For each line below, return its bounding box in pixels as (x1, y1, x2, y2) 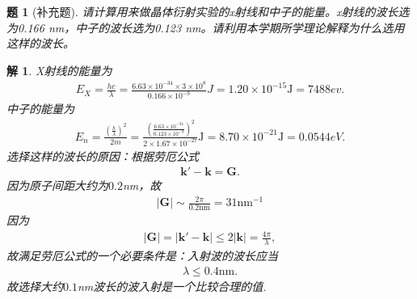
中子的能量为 (6, 100, 74, 117)
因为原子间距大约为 (6, 177, 108, 194)
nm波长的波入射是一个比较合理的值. (77, 277, 267, 294)
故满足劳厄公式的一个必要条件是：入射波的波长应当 (6, 247, 278, 264)
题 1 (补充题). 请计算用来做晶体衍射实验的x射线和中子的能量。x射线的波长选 (6, 3, 410, 19)
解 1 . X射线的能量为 (6, 61, 112, 78)
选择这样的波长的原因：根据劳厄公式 (6, 147, 199, 164)
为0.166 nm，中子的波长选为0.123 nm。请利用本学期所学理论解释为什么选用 (6, 19, 405, 36)
